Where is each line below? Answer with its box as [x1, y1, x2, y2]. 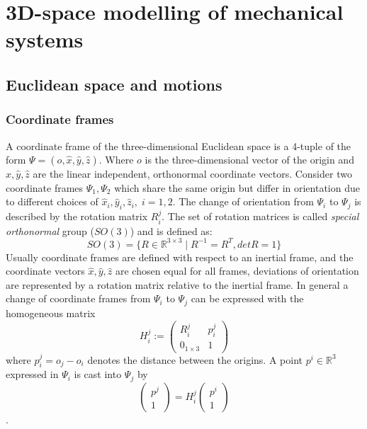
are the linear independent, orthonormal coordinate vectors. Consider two [33, 166, 352, 181]
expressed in [6, 367, 59, 382]
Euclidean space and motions [6, 73, 222, 95]
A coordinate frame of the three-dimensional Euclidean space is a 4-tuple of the [6, 138, 351, 153]
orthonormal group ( [6, 223, 94, 238]
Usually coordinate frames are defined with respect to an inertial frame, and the [6, 249, 354, 264]
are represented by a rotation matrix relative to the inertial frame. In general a [6, 277, 349, 292]
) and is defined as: [130, 223, 213, 238]
